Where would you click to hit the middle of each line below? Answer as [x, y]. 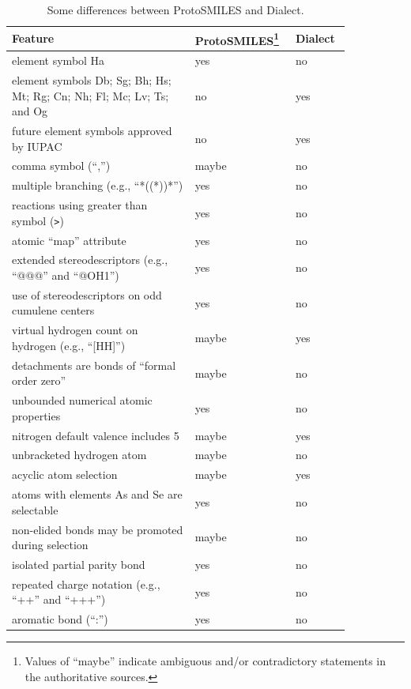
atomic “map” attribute [69, 240]
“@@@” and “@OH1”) [66, 275]
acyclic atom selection [65, 474]
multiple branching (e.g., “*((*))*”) [98, 185]
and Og [30, 111]
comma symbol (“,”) [61, 166]
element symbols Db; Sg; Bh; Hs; [92, 79]
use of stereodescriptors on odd [87, 294]
